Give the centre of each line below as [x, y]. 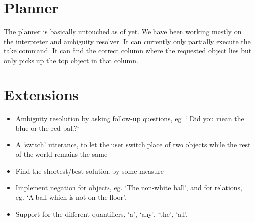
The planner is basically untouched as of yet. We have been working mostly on [123, 31]
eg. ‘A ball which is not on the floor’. [71, 197]
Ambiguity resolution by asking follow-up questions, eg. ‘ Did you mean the [130, 118]
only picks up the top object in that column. [71, 60]
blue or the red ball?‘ [47, 128]
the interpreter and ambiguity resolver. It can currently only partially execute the [127, 41]
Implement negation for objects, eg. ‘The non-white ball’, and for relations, [129, 187]
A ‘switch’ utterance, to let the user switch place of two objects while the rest [133, 144]
